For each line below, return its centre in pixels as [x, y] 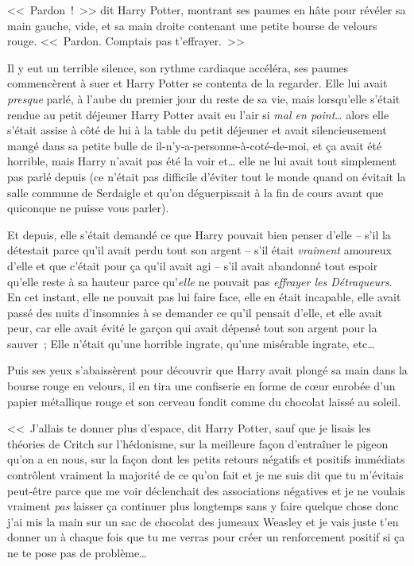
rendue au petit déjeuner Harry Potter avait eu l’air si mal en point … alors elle [198, 114]
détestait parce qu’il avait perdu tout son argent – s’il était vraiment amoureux [200, 250]
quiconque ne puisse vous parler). [88, 208]
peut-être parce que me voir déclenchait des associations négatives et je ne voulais [207, 490]
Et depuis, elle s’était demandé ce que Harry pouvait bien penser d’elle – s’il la [199, 234]
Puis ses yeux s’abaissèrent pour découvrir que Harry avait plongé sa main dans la [207, 370]
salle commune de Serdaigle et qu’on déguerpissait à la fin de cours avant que [195, 192]
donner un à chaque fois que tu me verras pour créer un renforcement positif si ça [206, 537]
